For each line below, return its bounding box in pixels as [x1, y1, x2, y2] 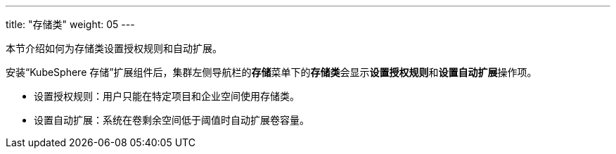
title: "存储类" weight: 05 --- [6, 18, 135, 30]
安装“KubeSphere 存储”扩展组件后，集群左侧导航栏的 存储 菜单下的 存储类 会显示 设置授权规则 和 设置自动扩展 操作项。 [6, 66, 537, 78]
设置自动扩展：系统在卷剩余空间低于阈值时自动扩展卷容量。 [34, 114, 309, 126]
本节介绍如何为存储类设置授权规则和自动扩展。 [6, 42, 222, 54]
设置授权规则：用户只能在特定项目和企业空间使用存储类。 [34, 90, 300, 102]
